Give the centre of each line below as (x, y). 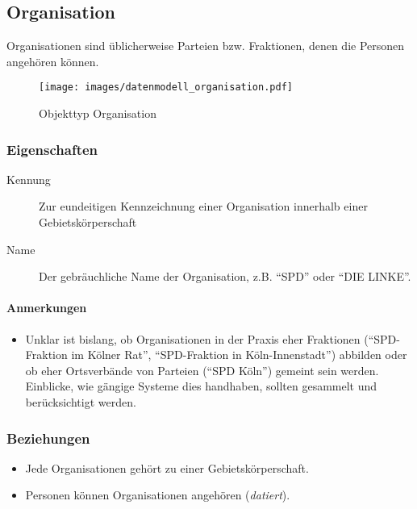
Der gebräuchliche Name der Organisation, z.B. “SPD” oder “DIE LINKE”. (225, 276)
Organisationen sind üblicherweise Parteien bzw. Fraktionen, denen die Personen (206, 46)
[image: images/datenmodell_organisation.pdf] (166, 88)
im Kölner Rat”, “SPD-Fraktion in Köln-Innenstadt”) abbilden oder (239, 355)
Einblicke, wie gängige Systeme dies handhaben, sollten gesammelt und (201, 386)
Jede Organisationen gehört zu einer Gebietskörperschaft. (167, 467)
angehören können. (53, 61)
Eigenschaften (52, 149)
